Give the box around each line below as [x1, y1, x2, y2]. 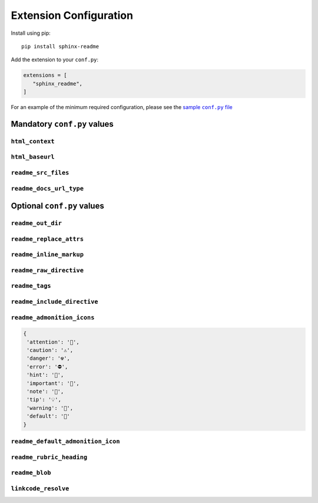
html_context [11, 137, 55, 145]
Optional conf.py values [11, 201, 104, 211]
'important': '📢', [26, 380, 79, 386]
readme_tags [11, 282, 51, 290]
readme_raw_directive [11, 266, 84, 274]
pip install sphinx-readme [21, 43, 100, 50]
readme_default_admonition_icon [11, 437, 120, 445]
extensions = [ [23, 72, 67, 79]
